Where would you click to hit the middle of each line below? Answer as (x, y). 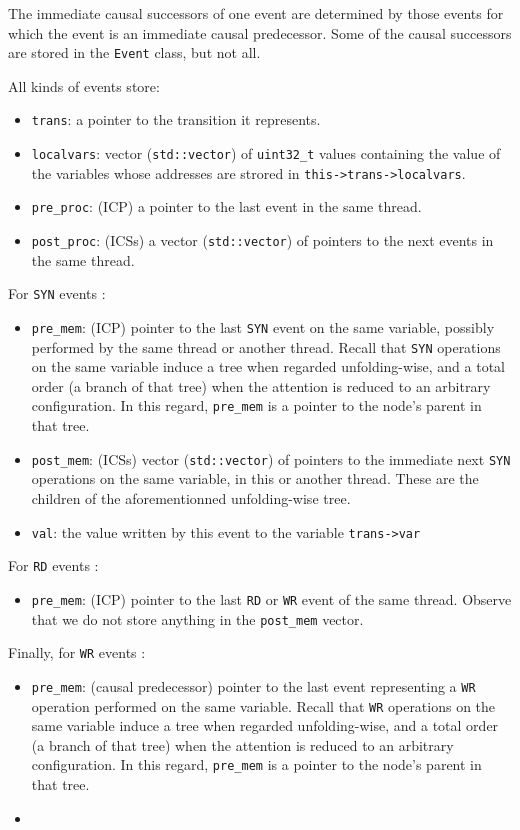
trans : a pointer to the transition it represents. (176, 119)
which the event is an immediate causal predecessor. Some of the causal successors (260, 32)
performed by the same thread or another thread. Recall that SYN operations (266, 346)
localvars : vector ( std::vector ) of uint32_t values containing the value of (266, 153)
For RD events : (53, 565)
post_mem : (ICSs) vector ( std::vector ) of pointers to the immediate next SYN (271, 458)
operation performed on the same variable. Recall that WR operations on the (263, 705)
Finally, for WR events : (77, 652)
